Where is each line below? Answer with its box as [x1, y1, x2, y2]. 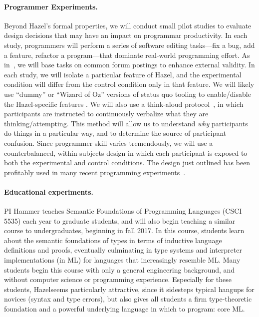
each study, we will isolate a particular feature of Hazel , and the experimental [4, 69, 242, 79]
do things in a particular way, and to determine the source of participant [4, 128, 227, 138]
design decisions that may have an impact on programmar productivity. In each [4, 30, 248, 40]
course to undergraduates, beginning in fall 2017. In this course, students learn [4, 225, 245, 236]
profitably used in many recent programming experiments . [4, 167, 186, 177]
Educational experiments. [4, 186, 93, 197]
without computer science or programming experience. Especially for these [4, 274, 232, 285]
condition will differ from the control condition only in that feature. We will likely [4, 79, 255, 89]
